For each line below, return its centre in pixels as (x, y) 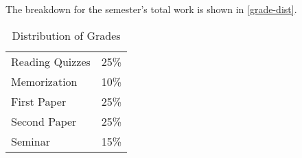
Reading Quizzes (51, 61)
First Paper (39, 101)
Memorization (44, 81)
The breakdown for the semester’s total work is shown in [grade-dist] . (151, 9)
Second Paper (44, 121)
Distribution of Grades (66, 35)
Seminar (31, 141)
